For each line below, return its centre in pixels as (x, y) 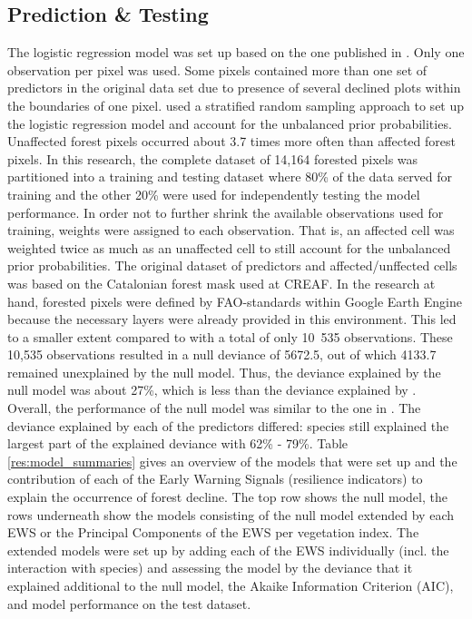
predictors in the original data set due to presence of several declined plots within (234, 88)
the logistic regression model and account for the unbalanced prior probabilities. (230, 123)
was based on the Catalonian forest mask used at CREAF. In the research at (221, 283)
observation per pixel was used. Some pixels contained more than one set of (217, 69)
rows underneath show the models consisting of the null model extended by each (231, 514)
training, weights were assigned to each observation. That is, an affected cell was (231, 230)
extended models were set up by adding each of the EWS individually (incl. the (228, 550)
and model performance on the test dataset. (129, 603)
